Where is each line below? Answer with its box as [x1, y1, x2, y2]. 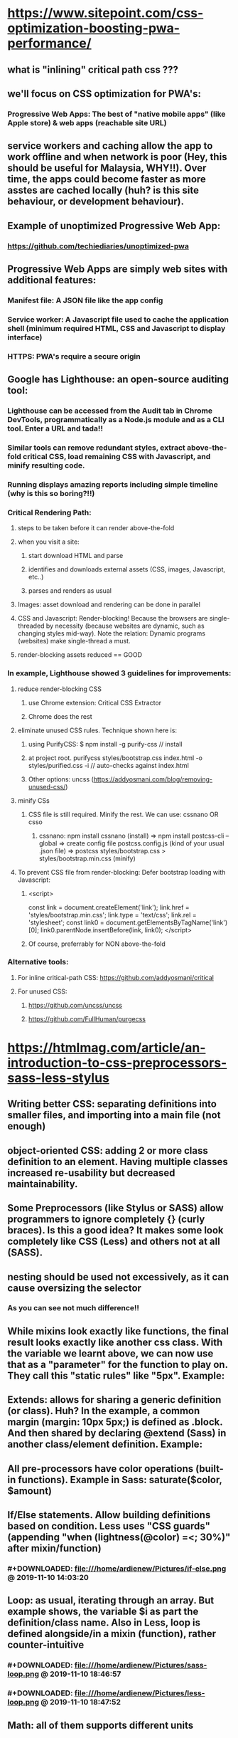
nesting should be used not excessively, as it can [7, 1270, 229, 1283]
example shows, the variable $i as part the [7, 1606, 199, 1618]
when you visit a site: [17, 537, 80, 546]
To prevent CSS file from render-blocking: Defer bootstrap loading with [17, 868, 226, 876]
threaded [17, 621, 45, 631]
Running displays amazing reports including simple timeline [7, 479, 219, 489]
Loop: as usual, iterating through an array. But [7, 1594, 215, 1606]
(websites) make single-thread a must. [17, 637, 131, 646]
